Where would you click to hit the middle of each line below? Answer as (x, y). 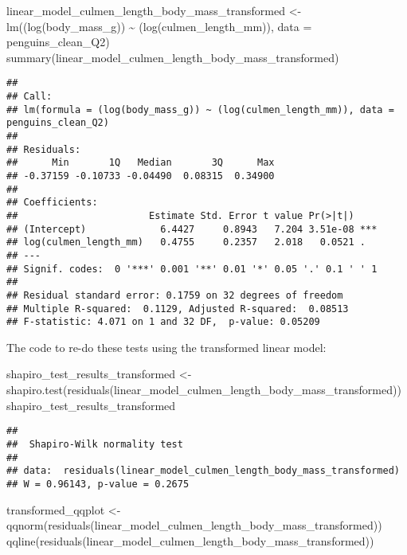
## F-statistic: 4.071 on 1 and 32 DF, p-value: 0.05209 (163, 322)
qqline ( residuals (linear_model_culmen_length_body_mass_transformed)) (190, 540)
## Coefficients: (52, 203)
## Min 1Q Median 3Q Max (141, 163)
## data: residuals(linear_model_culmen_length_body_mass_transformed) (203, 471)
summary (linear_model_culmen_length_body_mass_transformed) (173, 57)
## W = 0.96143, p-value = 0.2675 (98, 484)
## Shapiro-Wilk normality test (95, 444)
